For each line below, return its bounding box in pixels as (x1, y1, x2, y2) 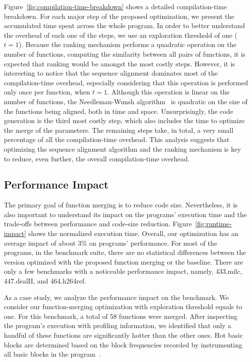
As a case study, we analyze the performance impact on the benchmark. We (4, 292, 229, 302)
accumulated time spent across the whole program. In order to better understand (4, 20, 245, 31)
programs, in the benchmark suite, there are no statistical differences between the (4, 247, 246, 257)
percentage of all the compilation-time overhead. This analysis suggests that (4, 134, 230, 144)
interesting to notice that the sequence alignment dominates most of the (4, 68, 218, 78)
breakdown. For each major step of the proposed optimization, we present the (4, 11, 235, 21)
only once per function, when (4, 87, 90, 97)
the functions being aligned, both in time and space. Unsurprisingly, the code (4, 106, 233, 116)
